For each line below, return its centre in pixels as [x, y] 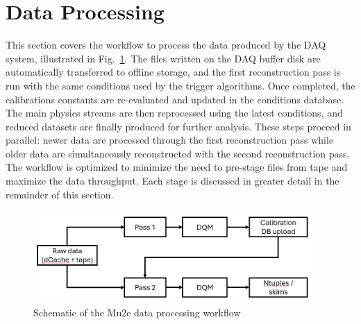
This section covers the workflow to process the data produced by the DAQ [166, 45]
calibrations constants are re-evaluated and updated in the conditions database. [175, 99]
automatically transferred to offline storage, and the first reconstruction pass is [173, 72]
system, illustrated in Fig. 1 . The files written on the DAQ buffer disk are [163, 58]
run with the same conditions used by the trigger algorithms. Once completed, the [180, 85]
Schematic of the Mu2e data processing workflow [137, 313]
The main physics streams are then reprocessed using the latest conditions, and [174, 113]
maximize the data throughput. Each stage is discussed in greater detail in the [173, 181]
